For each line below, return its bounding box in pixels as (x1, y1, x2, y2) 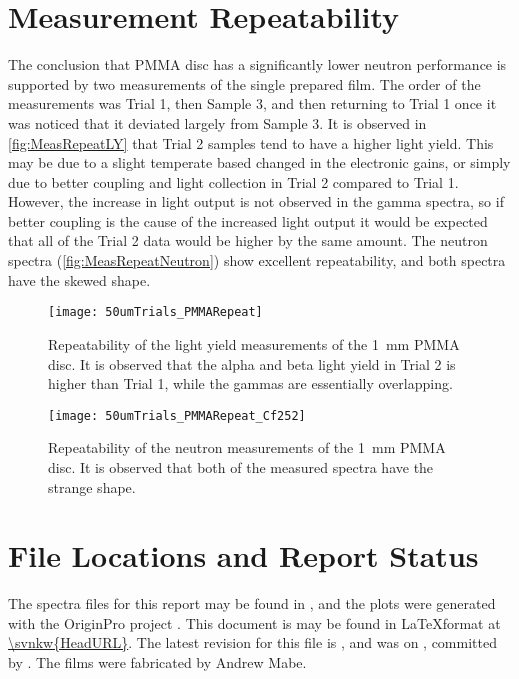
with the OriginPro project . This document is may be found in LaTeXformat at (8, 612, 501, 633)
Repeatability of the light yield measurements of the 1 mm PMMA (48, 333, 460, 354)
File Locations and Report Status (8, 535, 479, 576)
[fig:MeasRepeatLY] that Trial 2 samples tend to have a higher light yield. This (8, 132, 494, 153)
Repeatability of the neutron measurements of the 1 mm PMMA (48, 437, 446, 458)
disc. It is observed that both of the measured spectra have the (48, 456, 434, 477)
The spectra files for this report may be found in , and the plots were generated (8, 593, 496, 614)
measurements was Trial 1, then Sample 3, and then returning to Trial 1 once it (8, 93, 497, 114)
